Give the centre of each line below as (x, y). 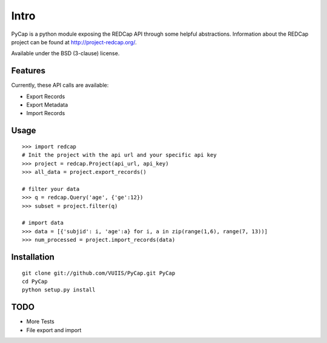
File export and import (54, 330)
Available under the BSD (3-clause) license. (65, 53)
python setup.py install (59, 290)
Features (28, 71)
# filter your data (51, 189)
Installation (33, 257)
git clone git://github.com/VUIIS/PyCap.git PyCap (99, 273)
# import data (43, 223)
